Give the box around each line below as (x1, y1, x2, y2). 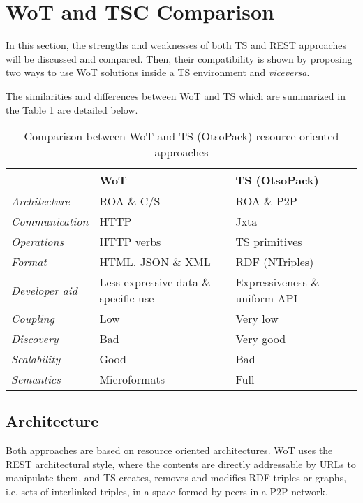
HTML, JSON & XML (99, 254, 211, 270)
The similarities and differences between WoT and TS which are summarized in (6, 88, 346, 103)
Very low (235, 310, 279, 327)
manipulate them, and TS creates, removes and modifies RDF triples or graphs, (6, 470, 347, 485)
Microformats (99, 371, 165, 388)
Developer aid (11, 282, 77, 298)
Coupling (11, 310, 54, 327)
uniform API (235, 290, 298, 307)
